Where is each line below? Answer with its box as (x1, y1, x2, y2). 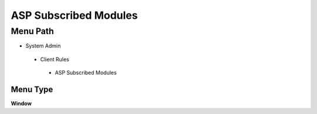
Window (11, 100, 32, 107)
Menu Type (11, 84, 53, 94)
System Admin (25, 42, 61, 49)
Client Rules (40, 56, 70, 63)
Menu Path (11, 26, 54, 36)
